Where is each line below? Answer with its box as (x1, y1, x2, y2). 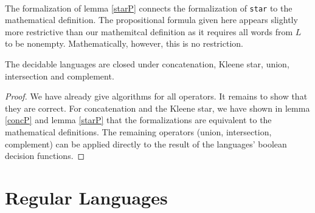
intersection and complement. (5, 69, 114, 82)
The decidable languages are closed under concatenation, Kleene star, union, (5, 58, 289, 70)
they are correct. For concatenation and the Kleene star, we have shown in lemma (5, 101, 310, 114)
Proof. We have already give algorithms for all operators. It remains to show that (5, 90, 308, 103)
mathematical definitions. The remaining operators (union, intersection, (5, 126, 272, 138)
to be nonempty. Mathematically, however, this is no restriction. (5, 37, 243, 50)
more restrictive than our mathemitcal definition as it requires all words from (5, 25, 293, 38)
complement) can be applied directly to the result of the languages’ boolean (5, 137, 287, 150)
